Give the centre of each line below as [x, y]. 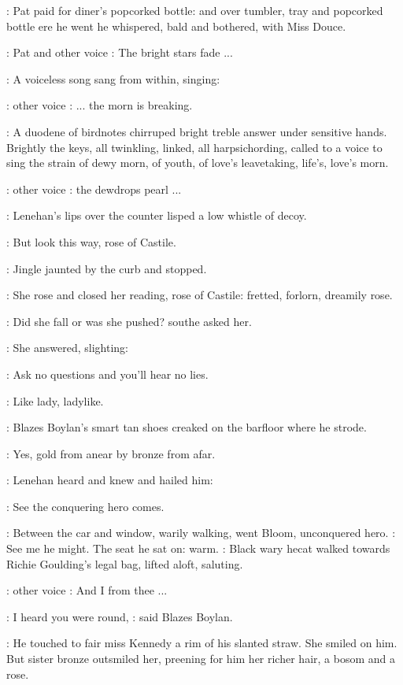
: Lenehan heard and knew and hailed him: [110, 480]
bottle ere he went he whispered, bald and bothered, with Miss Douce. [176, 26]
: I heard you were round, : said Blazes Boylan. [120, 616]
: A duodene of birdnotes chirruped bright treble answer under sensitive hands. [197, 131]
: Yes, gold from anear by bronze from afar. [111, 453]
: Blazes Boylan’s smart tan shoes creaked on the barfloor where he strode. [187, 427]
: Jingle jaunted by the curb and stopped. [107, 268]
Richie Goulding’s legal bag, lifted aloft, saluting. [125, 563]
